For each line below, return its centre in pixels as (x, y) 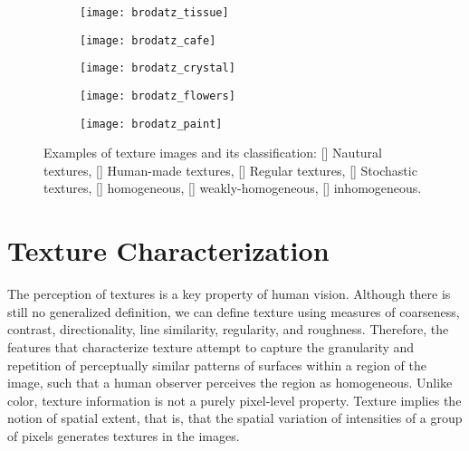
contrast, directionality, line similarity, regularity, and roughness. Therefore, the (228, 329)
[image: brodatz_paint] (151, 124)
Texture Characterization (168, 250)
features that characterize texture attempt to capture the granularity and (211, 346)
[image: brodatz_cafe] (148, 40)
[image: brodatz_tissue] (154, 13)
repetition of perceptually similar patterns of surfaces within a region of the (217, 365)
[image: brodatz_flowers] (158, 96)
